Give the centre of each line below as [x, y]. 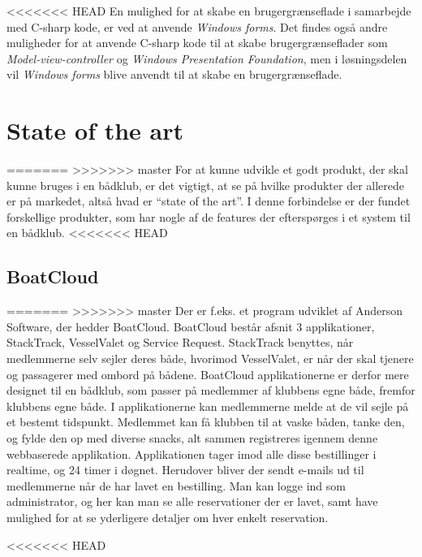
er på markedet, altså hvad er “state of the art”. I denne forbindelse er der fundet [209, 201]
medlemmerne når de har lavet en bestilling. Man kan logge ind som [176, 485]
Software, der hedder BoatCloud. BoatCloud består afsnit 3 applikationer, [191, 326]
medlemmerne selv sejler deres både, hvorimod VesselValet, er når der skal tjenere [210, 358]
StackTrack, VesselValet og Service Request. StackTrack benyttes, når [180, 342]
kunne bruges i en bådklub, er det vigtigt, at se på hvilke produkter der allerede [206, 185]
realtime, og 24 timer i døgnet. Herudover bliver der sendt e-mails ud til [185, 470]
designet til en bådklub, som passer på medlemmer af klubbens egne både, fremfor [211, 390]
